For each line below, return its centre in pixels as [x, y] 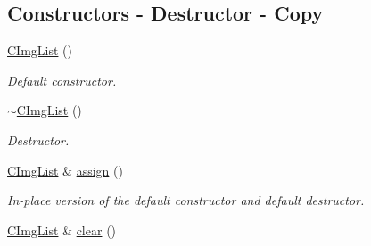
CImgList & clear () [62, 230]
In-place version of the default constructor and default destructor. [186, 200]
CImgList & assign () [65, 170]
